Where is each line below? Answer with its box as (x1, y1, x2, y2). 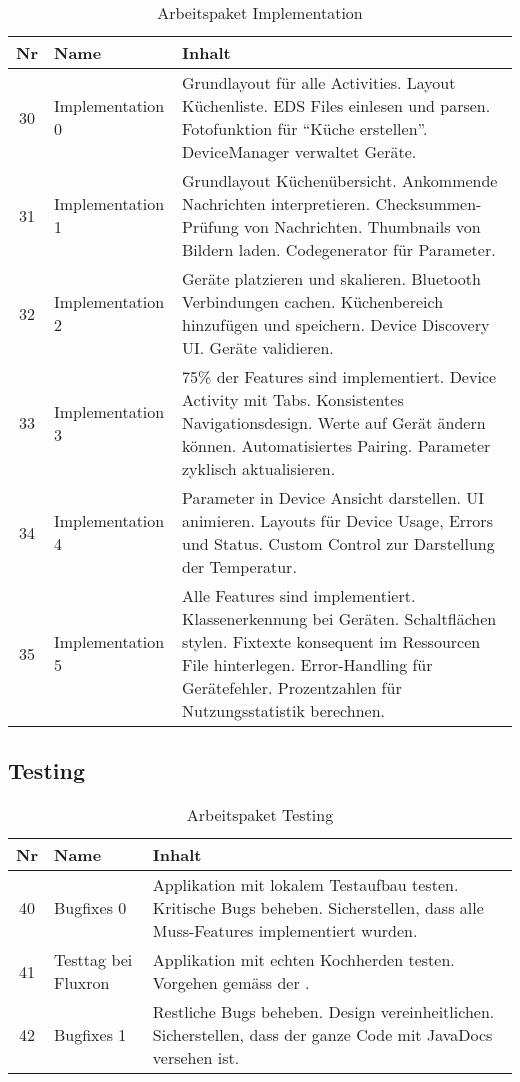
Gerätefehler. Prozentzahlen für (182, 676, 402, 699)
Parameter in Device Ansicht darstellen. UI (182, 486, 485, 509)
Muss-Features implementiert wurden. (152, 919, 418, 943)
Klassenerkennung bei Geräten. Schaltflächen (182, 607, 497, 630)
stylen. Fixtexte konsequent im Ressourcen (182, 630, 481, 653)
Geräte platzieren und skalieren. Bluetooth (182, 267, 481, 290)
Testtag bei (53, 948, 133, 972)
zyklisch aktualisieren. (182, 457, 336, 480)
